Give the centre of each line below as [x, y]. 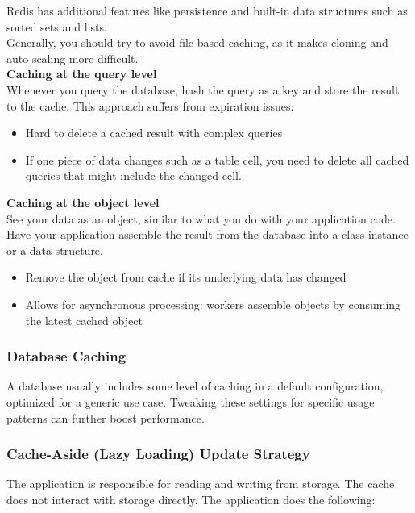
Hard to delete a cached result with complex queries [154, 133]
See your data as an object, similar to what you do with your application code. [201, 218]
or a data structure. [55, 250]
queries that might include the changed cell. [133, 175]
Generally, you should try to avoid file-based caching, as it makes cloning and [197, 42]
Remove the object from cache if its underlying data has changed [186, 277]
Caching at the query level [82, 74]
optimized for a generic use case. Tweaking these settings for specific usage [191, 401]
